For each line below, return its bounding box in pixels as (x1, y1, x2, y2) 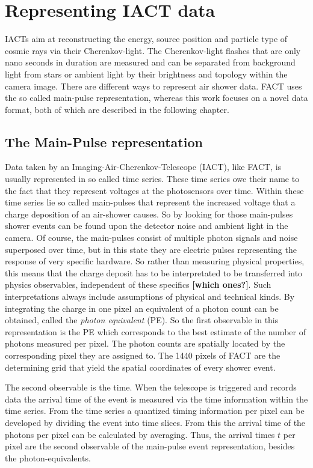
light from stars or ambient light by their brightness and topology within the (5, 67, 288, 80)
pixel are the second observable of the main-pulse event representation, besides (5, 440, 295, 452)
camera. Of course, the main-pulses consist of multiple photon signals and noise (5, 231, 298, 244)
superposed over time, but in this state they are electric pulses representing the (5, 243, 297, 255)
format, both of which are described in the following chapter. (5, 103, 229, 115)
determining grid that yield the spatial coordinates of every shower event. (5, 360, 276, 373)
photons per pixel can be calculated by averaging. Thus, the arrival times (5, 428, 275, 440)
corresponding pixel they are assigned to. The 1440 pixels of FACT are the (5, 348, 280, 361)
